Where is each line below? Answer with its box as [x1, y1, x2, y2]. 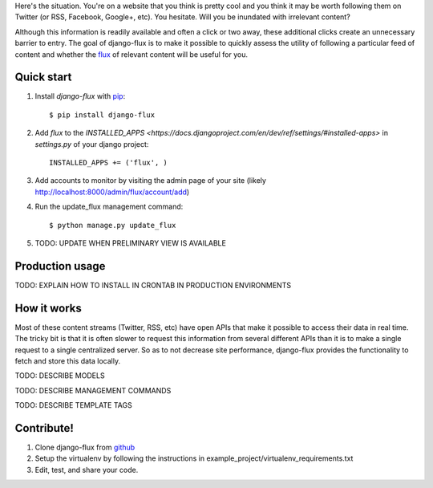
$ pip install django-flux [49, 110, 156, 120]
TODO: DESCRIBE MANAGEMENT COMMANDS [14, 385, 172, 395]
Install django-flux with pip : [34, 91, 126, 101]
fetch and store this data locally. [14, 356, 120, 365]
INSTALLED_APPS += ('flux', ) [49, 158, 168, 168]
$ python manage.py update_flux [49, 221, 176, 230]
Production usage [14, 259, 106, 273]
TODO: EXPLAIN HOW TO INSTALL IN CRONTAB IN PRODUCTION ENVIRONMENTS [14, 280, 292, 290]
